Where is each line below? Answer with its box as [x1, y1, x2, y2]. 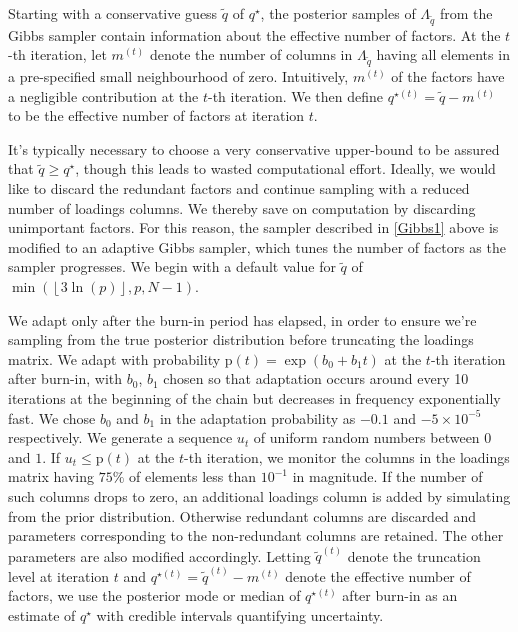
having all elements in [376, 44, 510, 65]
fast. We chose [8, 407, 96, 428]
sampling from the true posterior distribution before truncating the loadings [8, 329, 474, 350]
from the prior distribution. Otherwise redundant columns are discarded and [8, 505, 477, 526]
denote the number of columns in [149, 44, 353, 65]
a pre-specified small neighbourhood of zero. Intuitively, [8, 66, 349, 87]
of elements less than [129, 466, 256, 487]
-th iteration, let [8, 44, 107, 65]
